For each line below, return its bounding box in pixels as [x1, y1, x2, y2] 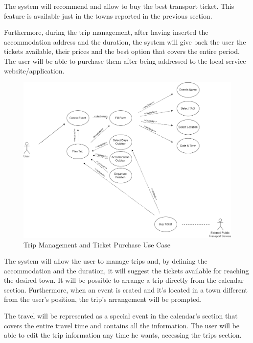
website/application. [4, 65, 65, 75]
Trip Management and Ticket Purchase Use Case [23, 239, 170, 249]
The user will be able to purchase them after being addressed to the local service [4, 55, 246, 66]
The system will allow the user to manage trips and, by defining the [4, 256, 207, 266]
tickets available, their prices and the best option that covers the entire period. [4, 46, 240, 56]
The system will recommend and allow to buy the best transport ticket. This [4, 1, 234, 11]
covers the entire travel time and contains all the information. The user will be [4, 320, 240, 330]
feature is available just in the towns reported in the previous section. [4, 10, 212, 21]
